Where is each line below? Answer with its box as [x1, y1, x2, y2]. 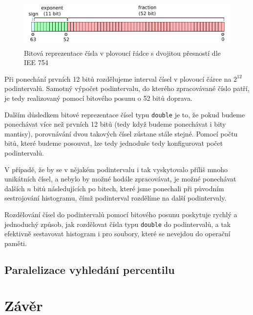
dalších [4, 183, 25, 193]
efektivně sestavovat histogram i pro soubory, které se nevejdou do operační [4, 228, 231, 239]
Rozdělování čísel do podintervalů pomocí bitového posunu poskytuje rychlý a [4, 209, 237, 219]
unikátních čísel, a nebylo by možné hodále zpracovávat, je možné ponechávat [4, 174, 236, 184]
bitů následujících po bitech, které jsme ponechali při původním [33, 183, 224, 193]
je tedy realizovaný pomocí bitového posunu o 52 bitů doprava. [4, 92, 192, 103]
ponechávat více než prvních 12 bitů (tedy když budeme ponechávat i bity [4, 119, 226, 129]
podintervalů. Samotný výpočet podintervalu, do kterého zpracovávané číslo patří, [4, 83, 250, 93]
